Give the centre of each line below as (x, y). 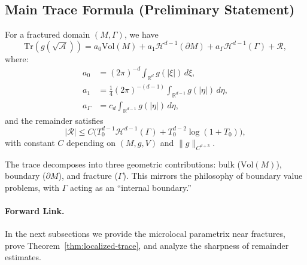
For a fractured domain (48, 34)
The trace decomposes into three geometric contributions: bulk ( (123, 164)
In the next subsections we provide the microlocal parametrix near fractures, (145, 234)
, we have (141, 34)
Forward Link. (35, 211)
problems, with (32, 187)
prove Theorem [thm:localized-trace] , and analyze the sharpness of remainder (147, 245)
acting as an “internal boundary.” (131, 187)
